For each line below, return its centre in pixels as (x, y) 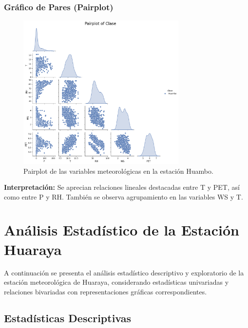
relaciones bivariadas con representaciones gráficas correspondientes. (105, 291)
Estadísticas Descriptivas (68, 318)
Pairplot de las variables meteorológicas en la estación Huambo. (118, 171)
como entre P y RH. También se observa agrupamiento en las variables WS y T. (124, 196)
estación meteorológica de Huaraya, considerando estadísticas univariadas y (116, 282)
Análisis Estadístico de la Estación (122, 230)
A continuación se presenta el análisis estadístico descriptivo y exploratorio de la (124, 272)
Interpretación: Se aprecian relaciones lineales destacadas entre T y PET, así (122, 187)
